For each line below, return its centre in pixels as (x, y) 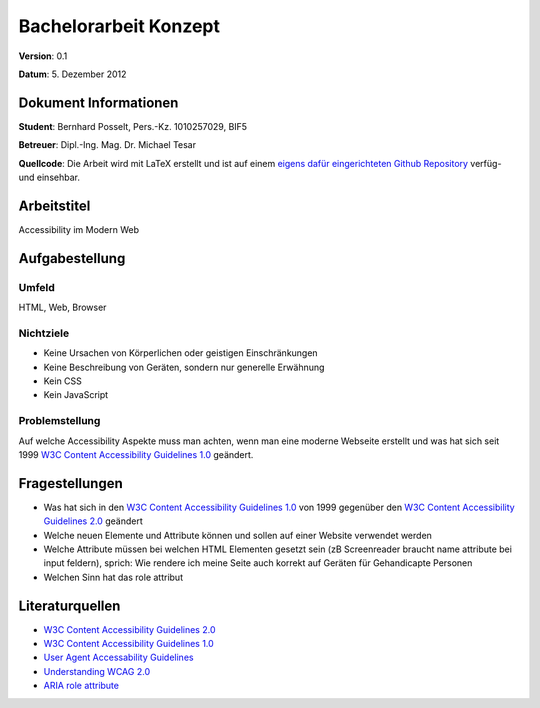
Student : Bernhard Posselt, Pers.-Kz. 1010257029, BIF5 (133, 126)
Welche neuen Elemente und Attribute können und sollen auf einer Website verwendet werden (237, 535)
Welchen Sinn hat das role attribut (113, 577)
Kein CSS (62, 381)
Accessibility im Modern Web (79, 229)
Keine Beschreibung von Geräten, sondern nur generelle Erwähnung (184, 367)
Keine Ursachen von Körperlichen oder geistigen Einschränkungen (181, 353)
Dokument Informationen (98, 102)
